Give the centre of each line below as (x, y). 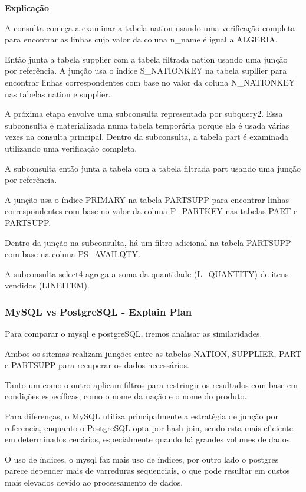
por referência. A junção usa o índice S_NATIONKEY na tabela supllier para (146, 70)
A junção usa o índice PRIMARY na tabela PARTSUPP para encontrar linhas (147, 199)
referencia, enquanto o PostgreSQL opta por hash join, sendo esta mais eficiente (149, 427)
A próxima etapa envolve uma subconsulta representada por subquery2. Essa (144, 114)
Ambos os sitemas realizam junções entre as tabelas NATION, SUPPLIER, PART (153, 353)
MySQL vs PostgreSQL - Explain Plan (98, 311)
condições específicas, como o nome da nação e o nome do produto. (126, 396)
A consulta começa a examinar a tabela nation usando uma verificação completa (150, 27)
